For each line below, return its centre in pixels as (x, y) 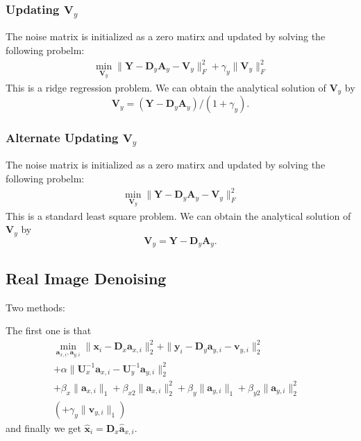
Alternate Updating (62, 138)
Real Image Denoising (86, 278)
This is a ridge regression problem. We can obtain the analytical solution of (166, 87)
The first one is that (49, 330)
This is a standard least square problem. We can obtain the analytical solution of (178, 215)
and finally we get (43, 427)
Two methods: (36, 307)
